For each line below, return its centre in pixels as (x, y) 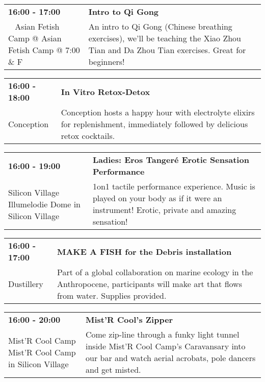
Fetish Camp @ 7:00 (44, 50)
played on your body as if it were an (157, 198)
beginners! (107, 62)
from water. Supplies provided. (112, 295)
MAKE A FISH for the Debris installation (144, 251)
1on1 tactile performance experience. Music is (174, 186)
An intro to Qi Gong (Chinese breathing (160, 26)
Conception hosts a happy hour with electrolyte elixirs (158, 112)
